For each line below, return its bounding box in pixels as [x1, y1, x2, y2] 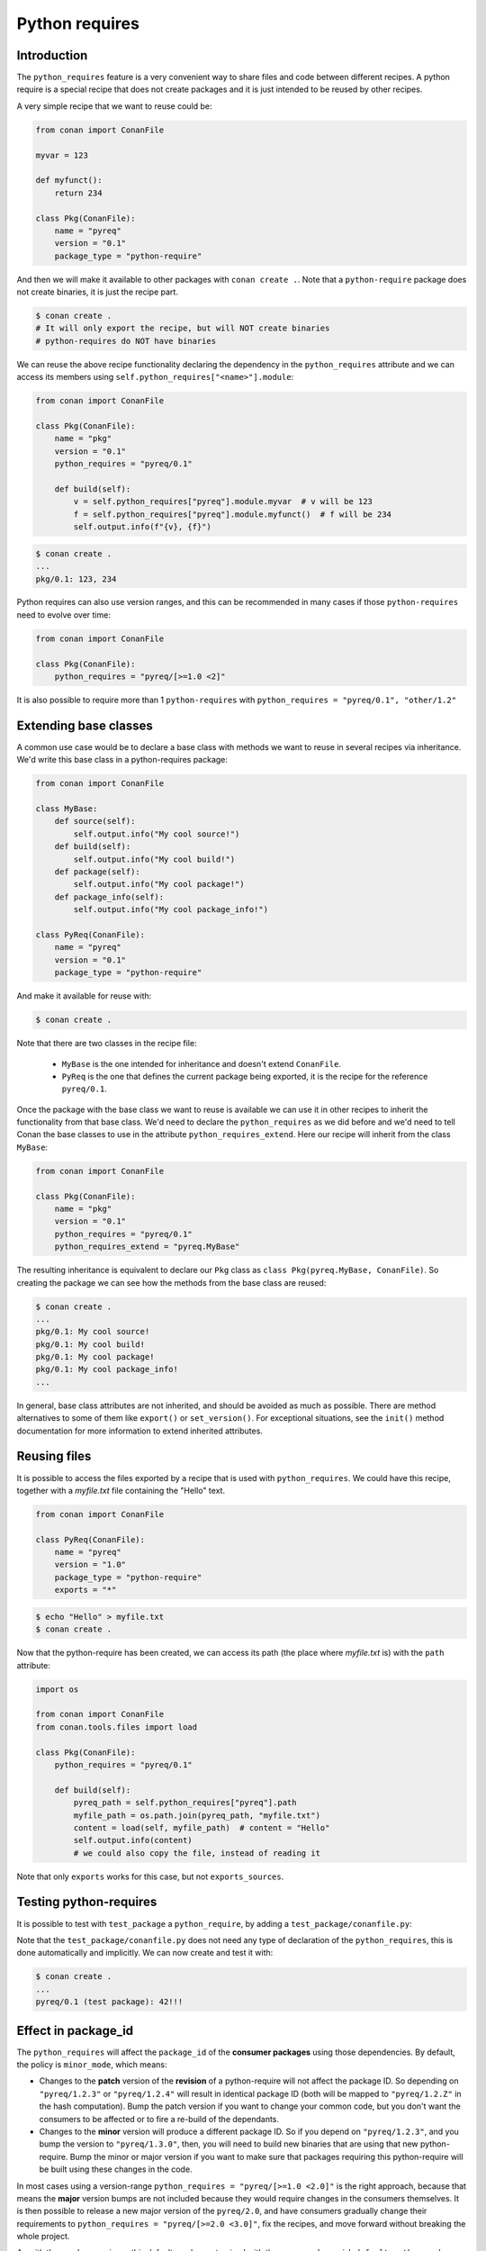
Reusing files [16, 1449, 92, 1464]
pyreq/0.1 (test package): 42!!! [35, 1997, 184, 2007]
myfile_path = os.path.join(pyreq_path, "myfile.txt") [73, 1810, 321, 1821]
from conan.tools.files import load [35, 1722, 198, 1732]
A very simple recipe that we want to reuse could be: [16, 100, 212, 112]
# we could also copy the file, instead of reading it [73, 1848, 321, 1858]
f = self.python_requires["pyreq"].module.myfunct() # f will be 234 [73, 509, 391, 520]
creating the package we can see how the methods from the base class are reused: [16, 1277, 327, 1288]
